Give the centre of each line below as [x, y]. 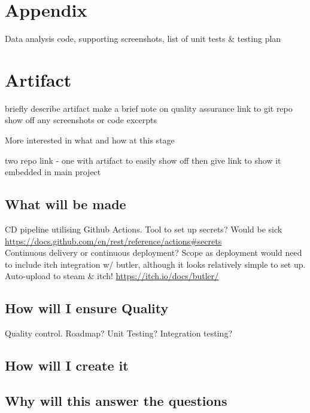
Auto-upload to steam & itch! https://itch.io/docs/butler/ [112, 276]
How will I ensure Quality [87, 308]
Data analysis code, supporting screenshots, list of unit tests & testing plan [143, 39]
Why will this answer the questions [116, 400]
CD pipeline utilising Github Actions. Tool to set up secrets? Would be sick [144, 229]
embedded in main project [53, 172]
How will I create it [67, 365]
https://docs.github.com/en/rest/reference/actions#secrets [113, 241]
